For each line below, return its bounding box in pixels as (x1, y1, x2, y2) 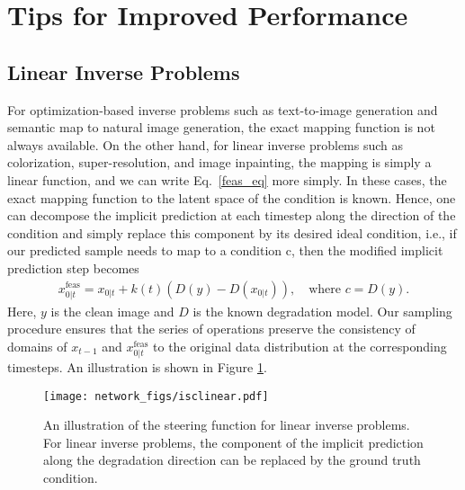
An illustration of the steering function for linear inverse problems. (43, 415, 410, 434)
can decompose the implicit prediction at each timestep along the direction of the (7, 206, 456, 225)
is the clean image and (50, 301, 174, 320)
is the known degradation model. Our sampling (192, 301, 452, 320)
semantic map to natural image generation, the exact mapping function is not (7, 118, 435, 137)
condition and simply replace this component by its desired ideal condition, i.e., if (7, 223, 457, 242)
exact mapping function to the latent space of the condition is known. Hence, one (7, 188, 456, 207)
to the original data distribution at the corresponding (153, 336, 447, 355)
